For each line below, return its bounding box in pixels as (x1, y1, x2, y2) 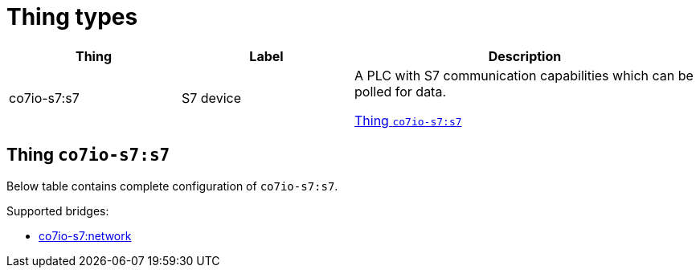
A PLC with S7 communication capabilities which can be (354, 67, 694, 84)
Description (488, 47, 562, 64)
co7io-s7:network (39, 228, 132, 243)
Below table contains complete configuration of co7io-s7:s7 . (6, 178, 338, 193)
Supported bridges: (6, 203, 109, 218)
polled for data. (354, 83, 447, 100)
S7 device (182, 89, 241, 106)
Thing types (6, 3, 138, 31)
